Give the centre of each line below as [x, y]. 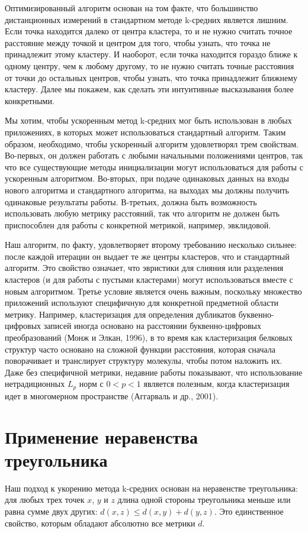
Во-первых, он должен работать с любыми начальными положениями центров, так [154, 155]
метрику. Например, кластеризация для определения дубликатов [121, 314]
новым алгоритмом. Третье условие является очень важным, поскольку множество [153, 291]
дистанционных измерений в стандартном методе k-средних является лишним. [147, 19]
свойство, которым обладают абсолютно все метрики [100, 523]
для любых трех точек [45, 500]
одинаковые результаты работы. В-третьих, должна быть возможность [131, 201]
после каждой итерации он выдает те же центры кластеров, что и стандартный [147, 256]
